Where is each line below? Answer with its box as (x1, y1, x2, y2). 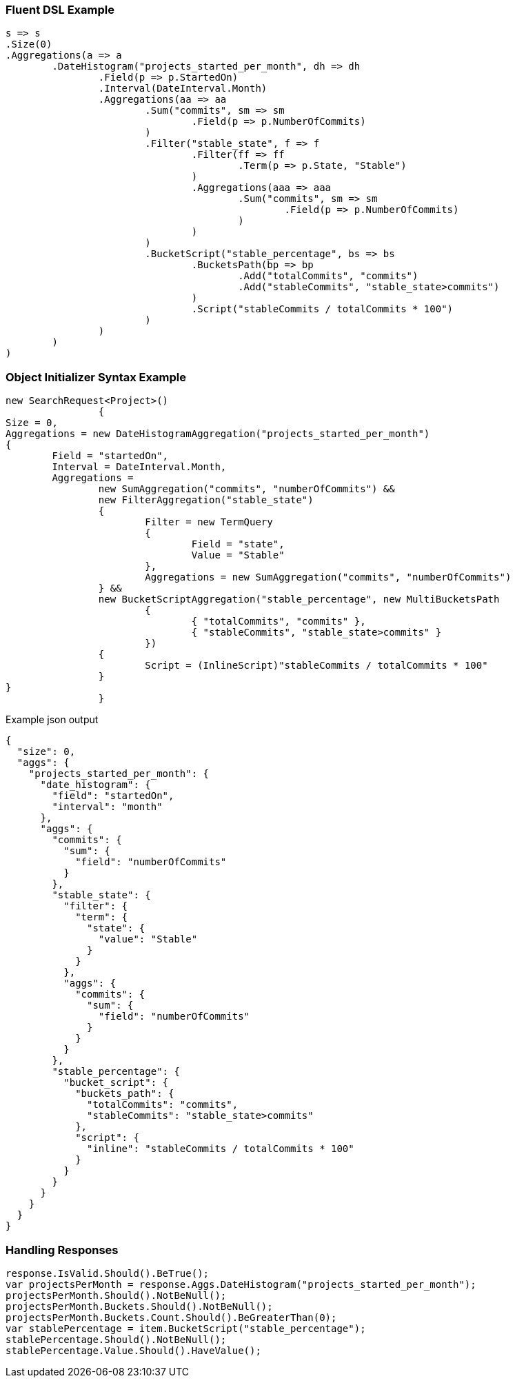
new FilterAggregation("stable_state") (98, 494, 314, 506)
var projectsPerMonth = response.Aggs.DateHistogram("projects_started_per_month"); (6, 1278, 476, 1290)
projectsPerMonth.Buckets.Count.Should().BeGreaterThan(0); (6, 1311, 337, 1323)
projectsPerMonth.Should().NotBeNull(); (6, 1289, 227, 1301)
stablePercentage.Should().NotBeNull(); (6, 1333, 227, 1345)
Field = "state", (191, 538, 285, 550)
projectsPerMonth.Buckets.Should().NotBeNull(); (6, 1300, 273, 1312)
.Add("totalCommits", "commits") (238, 270, 418, 282)
